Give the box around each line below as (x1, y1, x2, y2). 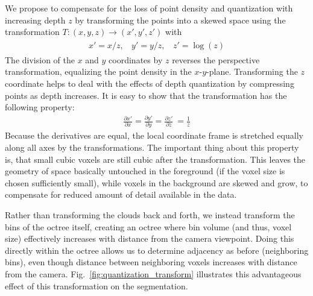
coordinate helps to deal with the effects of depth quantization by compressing (5, 77, 294, 90)
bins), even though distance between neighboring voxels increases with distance (5, 256, 297, 268)
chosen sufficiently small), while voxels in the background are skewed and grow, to (5, 176, 308, 189)
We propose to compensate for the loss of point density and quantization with (5, 2, 293, 14)
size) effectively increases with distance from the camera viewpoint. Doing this (5, 232, 294, 245)
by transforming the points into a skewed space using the (75, 13, 286, 26)
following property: (5, 101, 75, 113)
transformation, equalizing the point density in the (5, 65, 192, 78)
